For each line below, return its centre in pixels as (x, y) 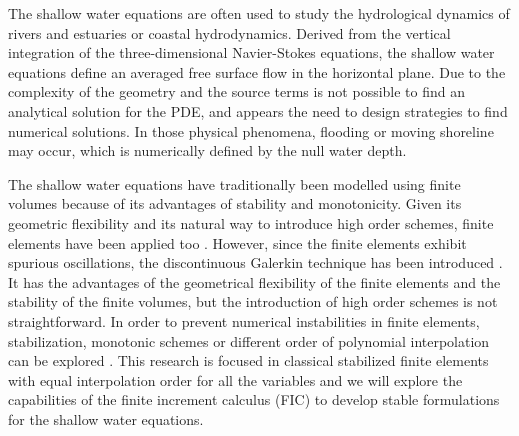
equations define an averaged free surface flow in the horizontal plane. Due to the (257, 71)
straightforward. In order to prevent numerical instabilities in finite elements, (244, 320)
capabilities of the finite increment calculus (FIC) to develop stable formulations (254, 399)
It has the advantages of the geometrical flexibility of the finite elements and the (254, 281)
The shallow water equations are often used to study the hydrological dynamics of (259, 13)
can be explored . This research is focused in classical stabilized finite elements (248, 360)
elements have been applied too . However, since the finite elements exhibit (237, 242)
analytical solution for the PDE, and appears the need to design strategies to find (258, 110)
